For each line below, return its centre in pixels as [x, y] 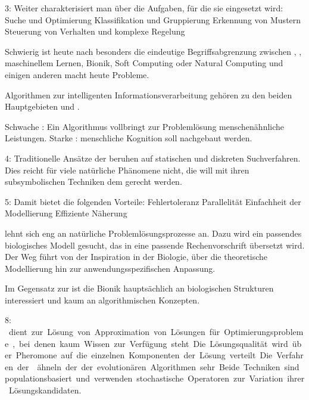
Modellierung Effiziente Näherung [66, 213]
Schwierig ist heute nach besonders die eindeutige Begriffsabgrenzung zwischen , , [153, 51]
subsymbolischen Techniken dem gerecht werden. [93, 182]
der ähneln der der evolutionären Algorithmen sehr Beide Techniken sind [158, 366]
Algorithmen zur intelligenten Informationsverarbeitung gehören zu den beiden [149, 94]
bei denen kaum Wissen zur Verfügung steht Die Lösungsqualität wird [154, 343]
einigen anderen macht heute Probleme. [77, 74]
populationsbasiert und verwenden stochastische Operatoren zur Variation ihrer [155, 378]
